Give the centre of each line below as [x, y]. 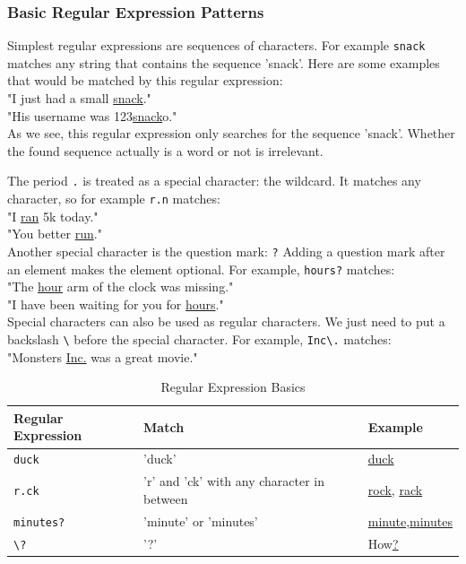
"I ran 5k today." [53, 216]
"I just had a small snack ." [79, 98]
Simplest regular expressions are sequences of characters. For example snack [216, 45]
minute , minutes [410, 521]
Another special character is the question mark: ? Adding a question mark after [226, 251]
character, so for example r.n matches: [114, 199]
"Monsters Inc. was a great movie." [103, 356]
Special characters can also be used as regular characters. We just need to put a [226, 321]
